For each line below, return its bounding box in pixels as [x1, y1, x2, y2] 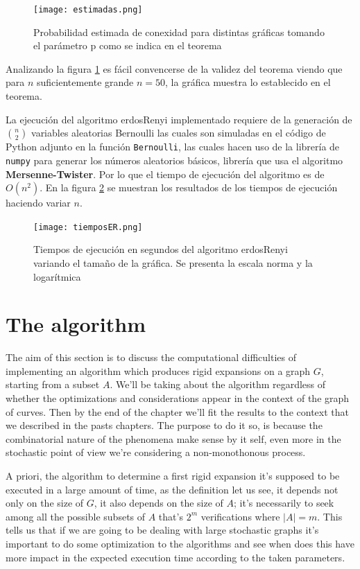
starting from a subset [6, 377, 100, 392]
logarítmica [33, 269, 81, 283]
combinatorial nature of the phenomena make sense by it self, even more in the [6, 431, 341, 446]
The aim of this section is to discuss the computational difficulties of [6, 350, 296, 365]
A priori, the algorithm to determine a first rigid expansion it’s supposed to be [6, 469, 340, 483]
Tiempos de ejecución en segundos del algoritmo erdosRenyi [33, 242, 288, 256]
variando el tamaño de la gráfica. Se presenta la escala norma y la [33, 255, 313, 270]
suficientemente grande [37, 75, 134, 89]
